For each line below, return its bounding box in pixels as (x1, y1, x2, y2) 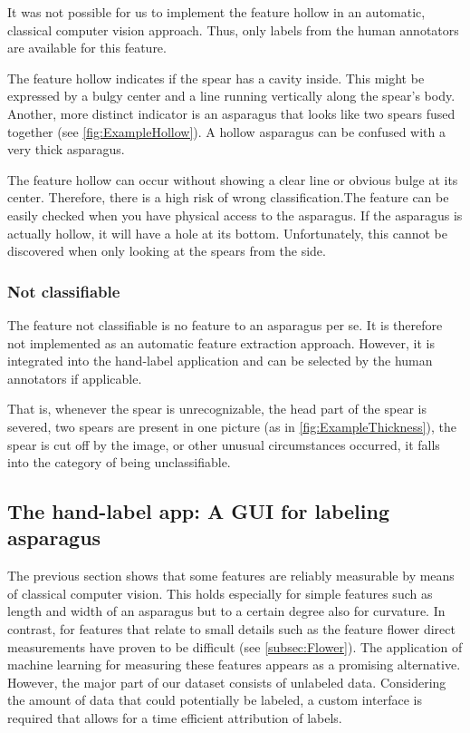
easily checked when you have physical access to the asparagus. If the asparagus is (7, 205, 463, 224)
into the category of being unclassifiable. (7, 453, 231, 472)
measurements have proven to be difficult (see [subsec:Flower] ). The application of (7, 637, 463, 656)
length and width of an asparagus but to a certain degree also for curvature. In (7, 601, 446, 621)
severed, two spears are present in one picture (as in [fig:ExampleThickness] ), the (7, 416, 456, 435)
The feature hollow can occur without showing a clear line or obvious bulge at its (7, 170, 458, 189)
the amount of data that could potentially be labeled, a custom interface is (7, 690, 422, 709)
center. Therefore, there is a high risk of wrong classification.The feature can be (7, 188, 449, 207)
